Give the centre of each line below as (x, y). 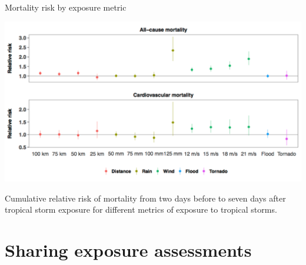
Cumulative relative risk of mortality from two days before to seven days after (145, 198)
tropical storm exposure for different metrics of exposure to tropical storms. (141, 209)
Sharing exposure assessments (128, 250)
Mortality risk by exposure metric (66, 7)
